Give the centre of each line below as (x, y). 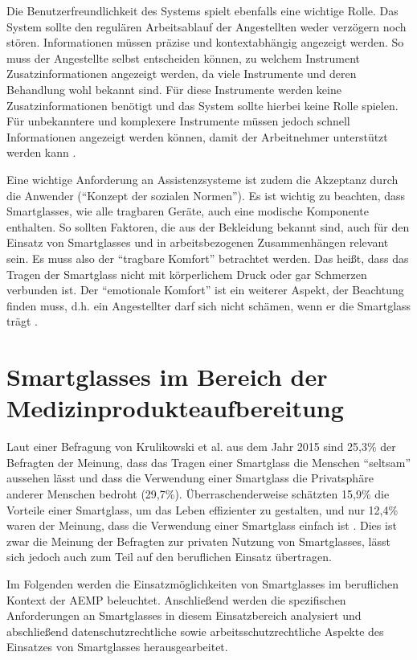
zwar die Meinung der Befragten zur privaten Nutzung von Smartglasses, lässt (198, 541)
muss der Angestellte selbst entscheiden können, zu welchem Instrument (183, 57)
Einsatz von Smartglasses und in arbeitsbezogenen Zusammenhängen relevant (198, 242)
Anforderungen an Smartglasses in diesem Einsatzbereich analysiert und (184, 615)
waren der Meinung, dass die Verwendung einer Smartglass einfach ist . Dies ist (202, 525)
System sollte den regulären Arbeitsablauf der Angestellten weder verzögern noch (206, 26)
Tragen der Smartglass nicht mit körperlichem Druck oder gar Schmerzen (187, 274)
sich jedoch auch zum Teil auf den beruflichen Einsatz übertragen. (169, 557)
